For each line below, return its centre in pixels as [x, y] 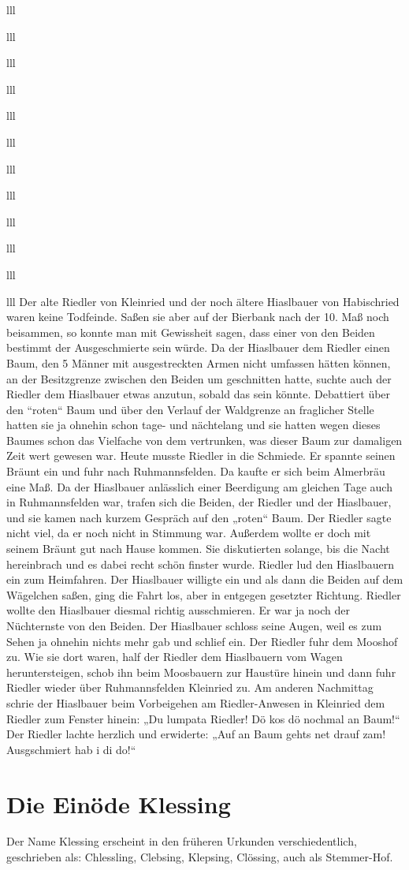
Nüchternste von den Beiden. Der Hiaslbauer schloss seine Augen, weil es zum [194, 625]
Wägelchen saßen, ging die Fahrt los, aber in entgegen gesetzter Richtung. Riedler [204, 594]
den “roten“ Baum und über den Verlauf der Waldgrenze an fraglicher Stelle [190, 409]
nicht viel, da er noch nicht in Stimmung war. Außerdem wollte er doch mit [189, 533]
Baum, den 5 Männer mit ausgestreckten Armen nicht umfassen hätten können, [199, 362]
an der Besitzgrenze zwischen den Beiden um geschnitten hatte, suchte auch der [199, 378]
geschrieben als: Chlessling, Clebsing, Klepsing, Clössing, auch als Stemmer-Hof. [200, 857]
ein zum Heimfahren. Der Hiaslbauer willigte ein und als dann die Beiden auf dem [205, 579]
